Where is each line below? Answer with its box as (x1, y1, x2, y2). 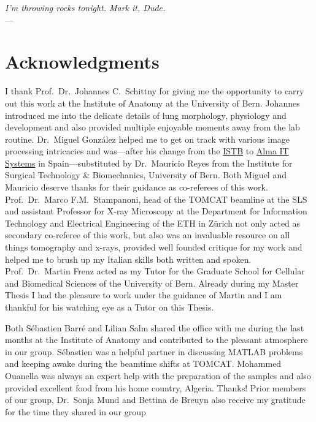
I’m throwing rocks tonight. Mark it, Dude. (5, 1, 166, 13)
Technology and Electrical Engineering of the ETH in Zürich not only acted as (5, 216, 301, 229)
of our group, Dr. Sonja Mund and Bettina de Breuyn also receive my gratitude (5, 393, 306, 406)
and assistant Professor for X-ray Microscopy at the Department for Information (5, 205, 307, 217)
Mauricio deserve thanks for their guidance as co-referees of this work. (5, 181, 268, 194)
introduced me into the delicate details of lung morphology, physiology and (5, 108, 287, 121)
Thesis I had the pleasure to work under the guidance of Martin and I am (5, 288, 282, 301)
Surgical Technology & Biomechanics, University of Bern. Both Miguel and (5, 168, 287, 181)
